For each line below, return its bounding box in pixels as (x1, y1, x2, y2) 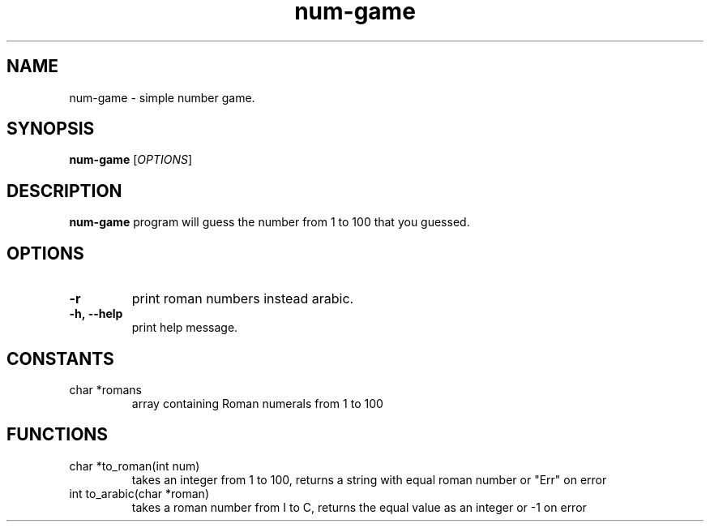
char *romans (69, 382, 142, 397)
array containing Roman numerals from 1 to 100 (131, 396, 383, 410)
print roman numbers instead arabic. (131, 290, 354, 307)
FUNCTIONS (6, 424, 109, 445)
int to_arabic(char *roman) (69, 486, 209, 500)
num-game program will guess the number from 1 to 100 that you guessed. (69, 215, 470, 230)
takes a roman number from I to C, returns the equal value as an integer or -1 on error (131, 500, 587, 514)
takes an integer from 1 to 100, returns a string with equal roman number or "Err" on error (131, 472, 607, 487)
